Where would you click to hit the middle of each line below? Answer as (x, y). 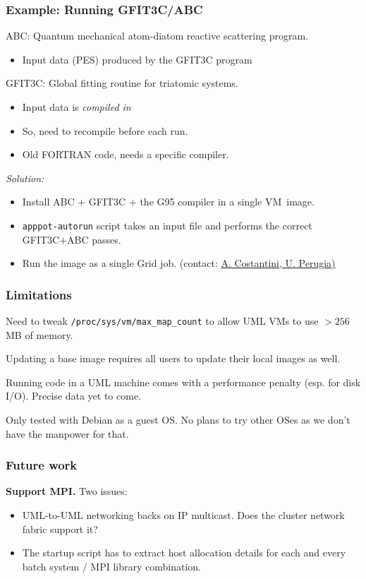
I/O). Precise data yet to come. (73, 396)
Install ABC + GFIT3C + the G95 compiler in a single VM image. (168, 202)
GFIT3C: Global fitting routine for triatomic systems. (122, 83)
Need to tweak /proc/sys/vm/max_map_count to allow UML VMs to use (162, 321)
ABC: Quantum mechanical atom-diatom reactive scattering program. (157, 36)
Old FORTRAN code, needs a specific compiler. (126, 154)
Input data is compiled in (77, 107)
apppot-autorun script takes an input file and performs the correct (167, 225)
